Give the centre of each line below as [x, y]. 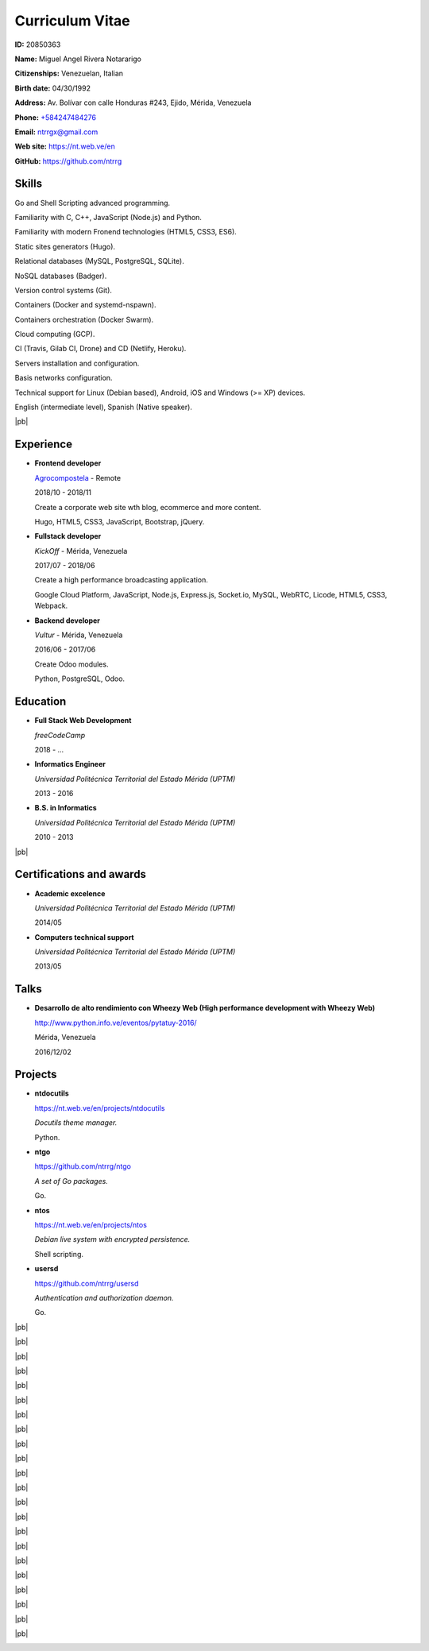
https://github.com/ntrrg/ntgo [83, 1166]
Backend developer [68, 621]
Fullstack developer [68, 536]
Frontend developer [68, 463]
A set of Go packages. [71, 1181]
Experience [44, 445]
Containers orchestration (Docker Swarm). [84, 319]
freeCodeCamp [60, 735]
